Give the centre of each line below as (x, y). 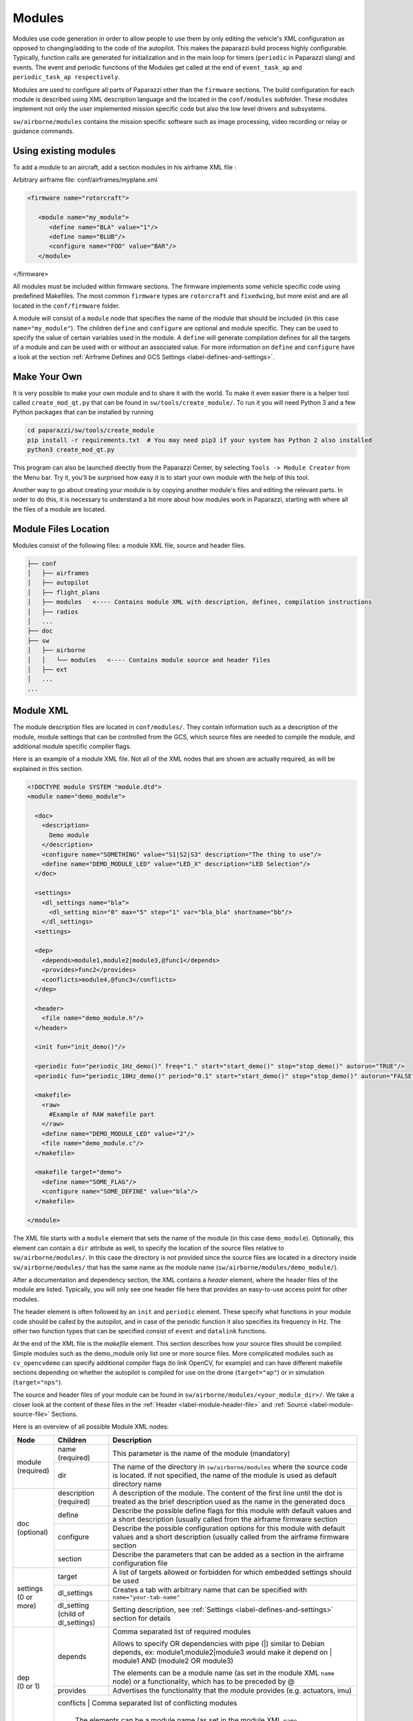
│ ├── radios (53, 612)
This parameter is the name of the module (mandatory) (201, 1453)
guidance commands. (44, 131)
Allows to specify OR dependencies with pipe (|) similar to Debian (219, 1643)
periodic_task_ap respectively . (66, 77)
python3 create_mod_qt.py (71, 450)
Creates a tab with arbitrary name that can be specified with (210, 1590)
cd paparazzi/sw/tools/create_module (91, 431)
